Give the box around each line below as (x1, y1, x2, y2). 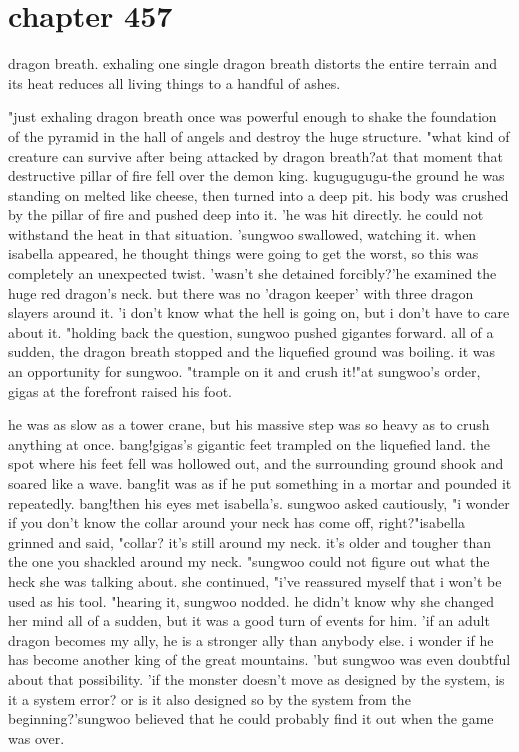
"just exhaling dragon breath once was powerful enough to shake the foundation (8, 106, 497, 127)
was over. (8, 727, 65, 748)
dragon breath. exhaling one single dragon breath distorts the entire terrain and (8, 53, 498, 74)
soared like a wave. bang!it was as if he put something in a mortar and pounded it (8, 473, 512, 493)
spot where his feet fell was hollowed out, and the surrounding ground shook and (8, 453, 504, 474)
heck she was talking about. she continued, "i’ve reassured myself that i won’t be (8, 570, 502, 591)
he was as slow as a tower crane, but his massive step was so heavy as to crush (8, 414, 490, 435)
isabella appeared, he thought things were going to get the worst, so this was (8, 243, 479, 264)
